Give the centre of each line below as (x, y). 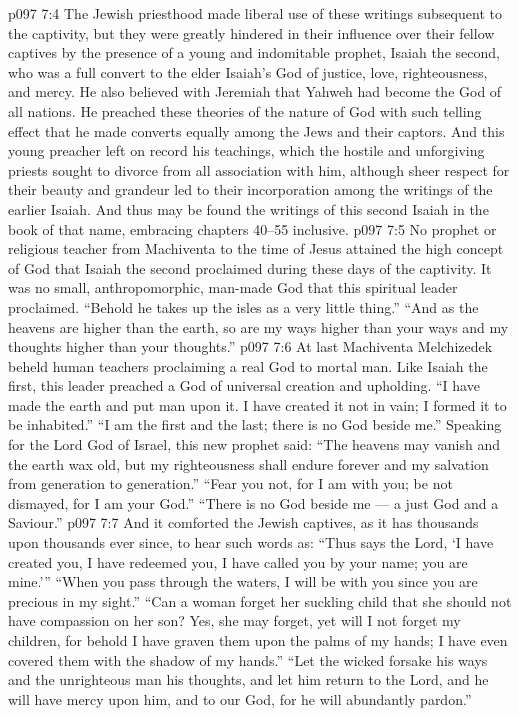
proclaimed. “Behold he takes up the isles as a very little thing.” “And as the (243, 306)
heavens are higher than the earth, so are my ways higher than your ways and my (258, 326)
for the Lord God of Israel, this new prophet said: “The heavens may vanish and (254, 444)
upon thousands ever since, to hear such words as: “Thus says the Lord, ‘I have (251, 542)
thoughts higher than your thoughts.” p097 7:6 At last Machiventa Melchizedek (250, 346)
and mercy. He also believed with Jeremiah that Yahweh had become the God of (255, 91)
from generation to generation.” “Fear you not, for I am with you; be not (230, 483)
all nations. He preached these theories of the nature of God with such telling (245, 110)
